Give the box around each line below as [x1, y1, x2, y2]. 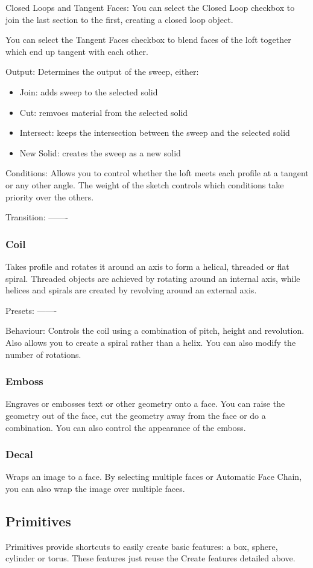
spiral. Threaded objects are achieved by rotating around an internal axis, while [5, 272, 300, 284]
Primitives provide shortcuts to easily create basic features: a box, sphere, [5, 540, 278, 552]
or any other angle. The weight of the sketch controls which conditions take [5, 178, 284, 191]
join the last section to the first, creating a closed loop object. [5, 13, 233, 25]
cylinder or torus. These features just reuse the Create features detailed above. [5, 552, 296, 564]
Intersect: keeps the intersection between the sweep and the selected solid [19, 126, 290, 139]
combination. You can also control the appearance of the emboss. [5, 421, 246, 433]
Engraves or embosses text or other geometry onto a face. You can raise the [5, 397, 285, 410]
